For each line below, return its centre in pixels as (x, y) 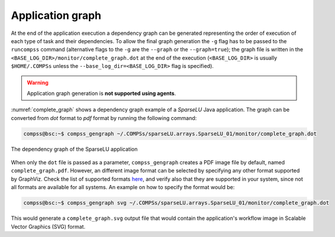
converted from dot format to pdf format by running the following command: (104, 118)
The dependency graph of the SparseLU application (74, 149)
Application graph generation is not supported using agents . (102, 93)
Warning (38, 82)
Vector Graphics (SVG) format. (48, 226)
